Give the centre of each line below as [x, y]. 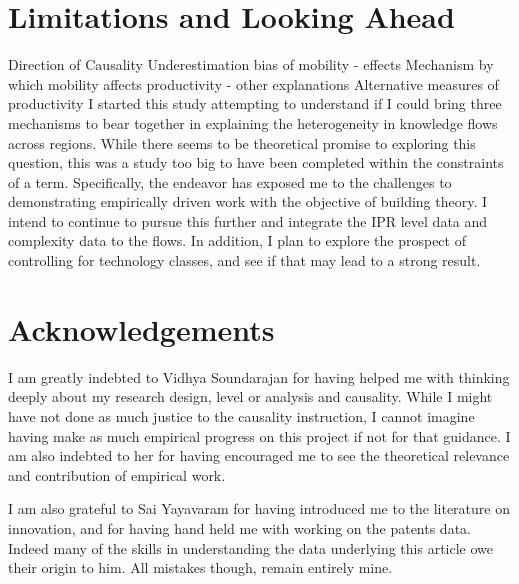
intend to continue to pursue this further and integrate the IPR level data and [248, 220]
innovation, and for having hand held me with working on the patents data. [239, 527]
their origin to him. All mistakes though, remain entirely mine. [200, 567]
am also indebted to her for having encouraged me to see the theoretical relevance [259, 455]
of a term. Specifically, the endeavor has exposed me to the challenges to [230, 181]
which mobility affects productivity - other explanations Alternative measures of [253, 83]
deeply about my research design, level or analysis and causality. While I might [250, 396]
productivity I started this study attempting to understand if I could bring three [255, 103]
